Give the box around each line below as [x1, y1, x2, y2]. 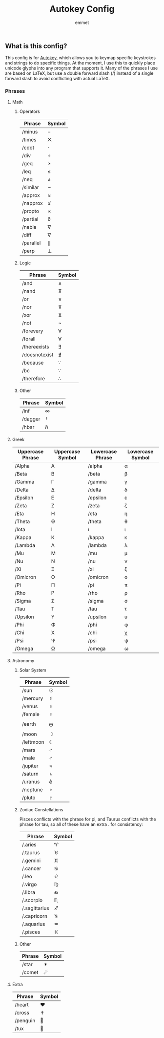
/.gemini [21, 857, 41, 864]
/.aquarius [21, 920, 45, 927]
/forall [21, 335, 36, 342]
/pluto [21, 794, 36, 801]
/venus [21, 703, 38, 710]
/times [21, 136, 37, 143]
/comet [21, 969, 39, 975]
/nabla [21, 223, 37, 230]
